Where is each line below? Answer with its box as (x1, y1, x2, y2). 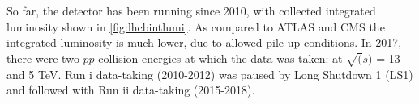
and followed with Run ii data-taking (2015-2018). (6, 81, 255, 98)
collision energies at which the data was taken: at (98, 49, 343, 66)
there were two (6, 49, 79, 66)
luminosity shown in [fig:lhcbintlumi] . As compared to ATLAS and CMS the (6, 18, 385, 35)
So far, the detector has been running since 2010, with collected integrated (6, 2, 376, 19)
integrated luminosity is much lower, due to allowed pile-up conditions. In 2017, (6, 34, 402, 51)
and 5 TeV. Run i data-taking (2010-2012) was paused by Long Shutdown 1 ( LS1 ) (6, 65, 413, 82)
